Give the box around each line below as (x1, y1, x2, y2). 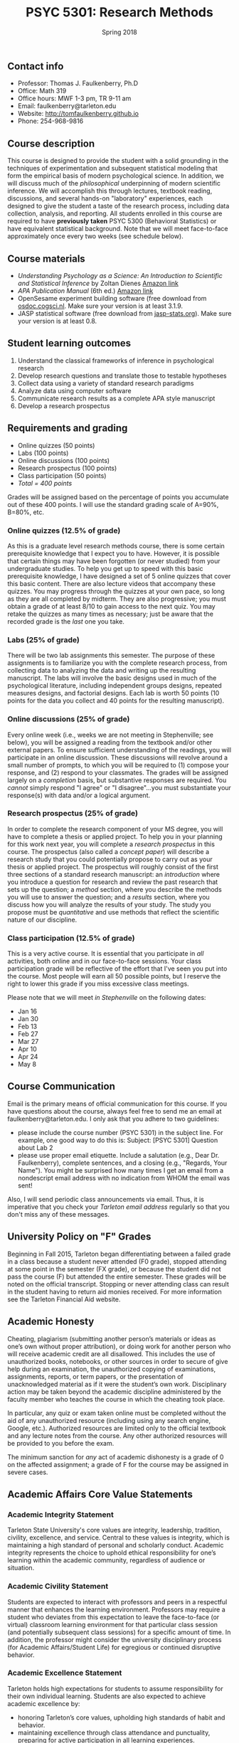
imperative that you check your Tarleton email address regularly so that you (7, 1203, 230, 1211)
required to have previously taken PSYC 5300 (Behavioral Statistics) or (7, 217, 217, 225)
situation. (7, 1564, 35, 1572)
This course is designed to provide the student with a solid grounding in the (7, 156, 229, 165)
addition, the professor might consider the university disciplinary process (7, 1635, 222, 1643)
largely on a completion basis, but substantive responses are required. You (7, 776, 227, 784)
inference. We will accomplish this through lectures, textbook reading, (7, 186, 213, 196)
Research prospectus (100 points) (17, 464, 117, 472)
